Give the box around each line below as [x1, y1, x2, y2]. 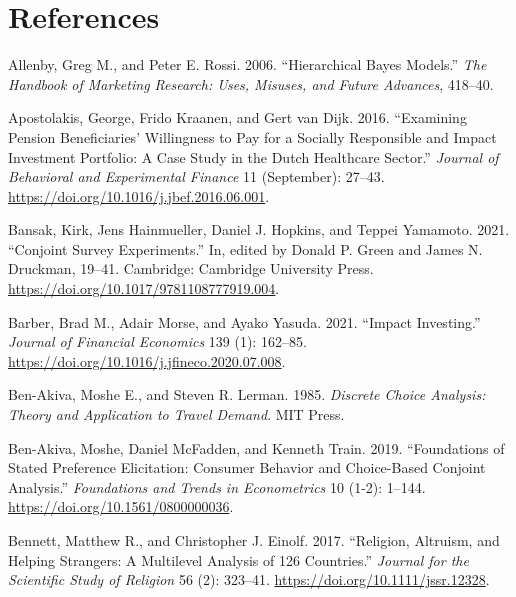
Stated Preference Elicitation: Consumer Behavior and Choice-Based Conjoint [8, 457, 486, 478]
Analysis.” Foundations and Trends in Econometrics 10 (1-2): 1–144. [8, 476, 426, 497]
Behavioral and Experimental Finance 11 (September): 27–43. [8, 166, 385, 187]
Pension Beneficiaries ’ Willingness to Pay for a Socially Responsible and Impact [8, 126, 497, 147]
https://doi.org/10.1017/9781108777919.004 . [8, 278, 280, 299]
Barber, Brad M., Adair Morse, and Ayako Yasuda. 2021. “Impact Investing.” [8, 311, 481, 332]
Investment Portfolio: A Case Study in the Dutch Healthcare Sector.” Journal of [8, 146, 499, 167]
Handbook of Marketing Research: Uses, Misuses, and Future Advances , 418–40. [8, 73, 494, 94]
